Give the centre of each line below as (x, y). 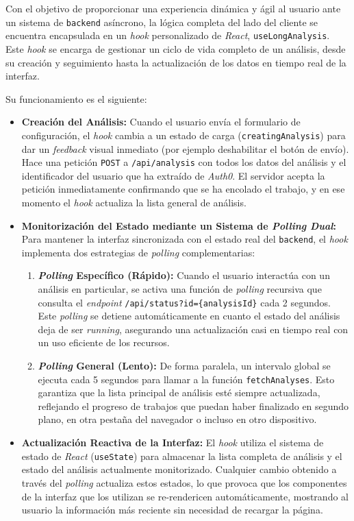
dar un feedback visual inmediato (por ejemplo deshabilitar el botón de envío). (185, 148)
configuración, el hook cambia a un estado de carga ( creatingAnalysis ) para (184, 135)
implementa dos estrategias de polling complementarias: (138, 252)
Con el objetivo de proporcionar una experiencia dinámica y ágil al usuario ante (173, 8)
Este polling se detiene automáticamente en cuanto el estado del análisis (189, 316)
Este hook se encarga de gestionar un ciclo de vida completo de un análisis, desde (176, 48)
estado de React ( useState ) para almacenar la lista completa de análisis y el (182, 456)
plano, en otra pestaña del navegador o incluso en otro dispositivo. (177, 419)
